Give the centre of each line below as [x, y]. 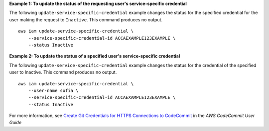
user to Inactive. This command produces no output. [63, 72]
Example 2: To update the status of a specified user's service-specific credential [95, 56]
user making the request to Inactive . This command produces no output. [86, 19]
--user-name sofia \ [53, 90]
